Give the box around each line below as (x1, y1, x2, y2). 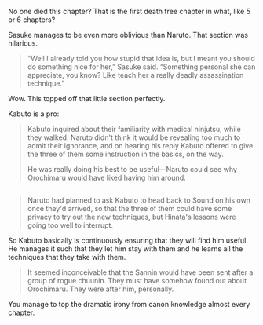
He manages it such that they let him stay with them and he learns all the (8, 244, 243, 254)
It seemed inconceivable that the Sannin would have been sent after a (27, 268, 254, 277)
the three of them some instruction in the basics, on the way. (27, 149, 224, 159)
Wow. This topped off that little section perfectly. (8, 94, 166, 103)
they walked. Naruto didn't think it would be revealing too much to (27, 133, 241, 142)
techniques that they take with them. (8, 253, 126, 262)
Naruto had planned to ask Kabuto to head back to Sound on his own (27, 195, 251, 205)
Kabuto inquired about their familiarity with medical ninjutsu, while (27, 125, 241, 133)
